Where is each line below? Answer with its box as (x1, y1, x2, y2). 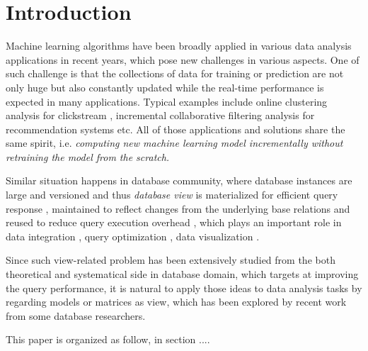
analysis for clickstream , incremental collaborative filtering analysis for (6, 108, 315, 123)
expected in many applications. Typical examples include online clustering (6, 94, 328, 108)
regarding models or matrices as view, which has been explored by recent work (6, 294, 347, 309)
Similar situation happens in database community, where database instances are (6, 173, 352, 188)
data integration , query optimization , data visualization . (6, 228, 260, 243)
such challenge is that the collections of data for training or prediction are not (6, 66, 344, 81)
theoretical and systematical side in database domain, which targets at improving (6, 267, 359, 282)
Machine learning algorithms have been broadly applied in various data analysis (6, 38, 352, 53)
